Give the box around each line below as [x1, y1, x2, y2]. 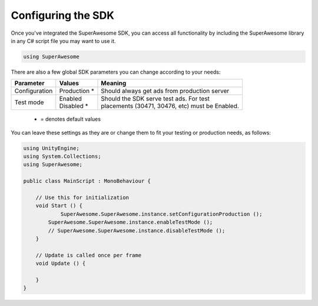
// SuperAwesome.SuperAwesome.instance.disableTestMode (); [48, 227, 226, 234]
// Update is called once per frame [35, 252, 141, 258]
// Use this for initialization [35, 194, 130, 201]
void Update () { [35, 260, 86, 267]
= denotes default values [40, 115, 101, 123]
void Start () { [35, 202, 82, 209]
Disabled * [59, 102, 88, 110]
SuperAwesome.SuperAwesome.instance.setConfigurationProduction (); [60, 211, 263, 217]
